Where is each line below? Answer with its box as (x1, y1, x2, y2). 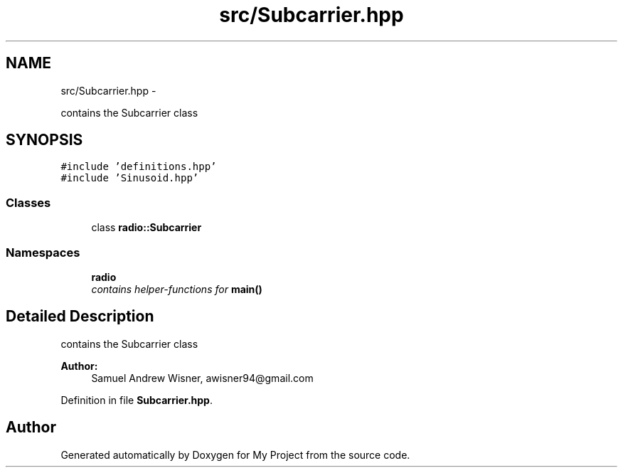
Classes (6, 195, 51, 210)
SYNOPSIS (6, 131, 83, 149)
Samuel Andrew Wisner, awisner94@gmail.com (91, 371, 314, 384)
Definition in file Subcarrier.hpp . (60, 393, 213, 406)
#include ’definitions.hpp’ (60, 161, 217, 173)
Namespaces (6, 245, 80, 260)
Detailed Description (6, 307, 154, 326)
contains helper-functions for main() (91, 282, 262, 295)
